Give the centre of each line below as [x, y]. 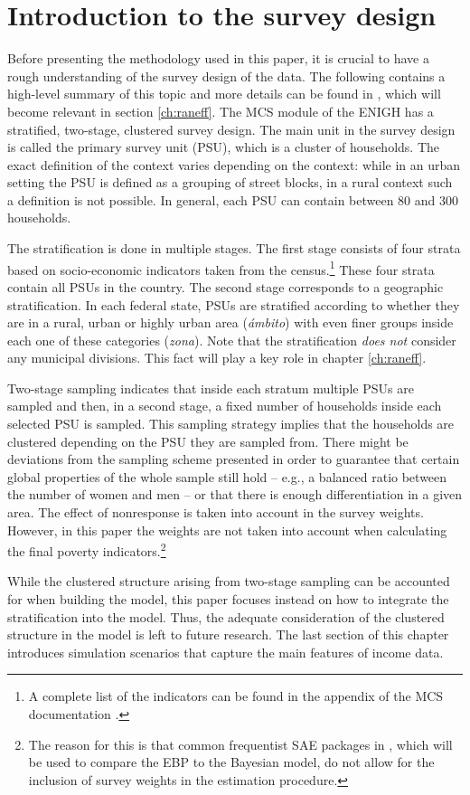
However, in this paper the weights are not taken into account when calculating [227, 530]
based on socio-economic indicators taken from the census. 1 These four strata [221, 268]
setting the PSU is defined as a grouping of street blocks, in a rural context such [230, 182]
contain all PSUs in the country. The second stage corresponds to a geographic [226, 286]
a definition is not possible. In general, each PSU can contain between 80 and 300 [233, 199]
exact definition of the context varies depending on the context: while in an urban [234, 164]
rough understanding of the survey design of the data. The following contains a [226, 76]
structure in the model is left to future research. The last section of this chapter [228, 634]
